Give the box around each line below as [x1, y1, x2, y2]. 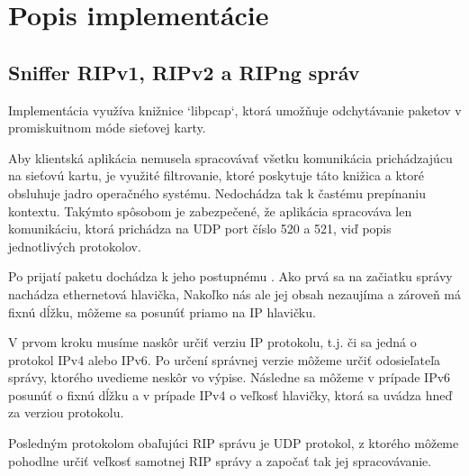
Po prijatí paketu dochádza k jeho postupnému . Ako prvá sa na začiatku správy [8, 267, 453, 286]
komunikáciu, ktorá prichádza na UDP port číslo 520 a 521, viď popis [8, 219, 392, 238]
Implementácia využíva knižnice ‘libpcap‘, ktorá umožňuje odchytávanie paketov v [8, 100, 462, 119]
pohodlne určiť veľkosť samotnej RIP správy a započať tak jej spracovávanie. [8, 451, 432, 470]
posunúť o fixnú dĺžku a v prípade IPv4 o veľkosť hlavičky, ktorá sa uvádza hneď [8, 385, 453, 404]
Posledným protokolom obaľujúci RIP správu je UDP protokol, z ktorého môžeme [8, 434, 459, 453]
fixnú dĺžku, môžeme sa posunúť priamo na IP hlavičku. [8, 302, 316, 321]
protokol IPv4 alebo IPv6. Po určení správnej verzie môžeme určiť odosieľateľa [8, 350, 441, 369]
